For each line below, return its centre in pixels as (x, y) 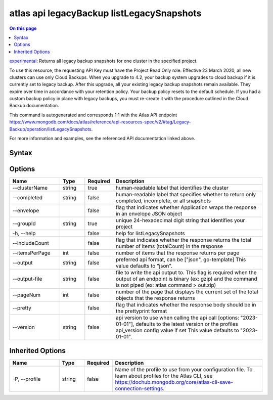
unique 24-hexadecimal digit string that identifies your (180, 220)
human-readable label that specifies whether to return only (186, 194)
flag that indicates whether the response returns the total (184, 240)
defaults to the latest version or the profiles (187, 324)
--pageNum (27, 295)
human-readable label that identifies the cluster (172, 188)
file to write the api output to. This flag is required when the (186, 272)
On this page (23, 28)
